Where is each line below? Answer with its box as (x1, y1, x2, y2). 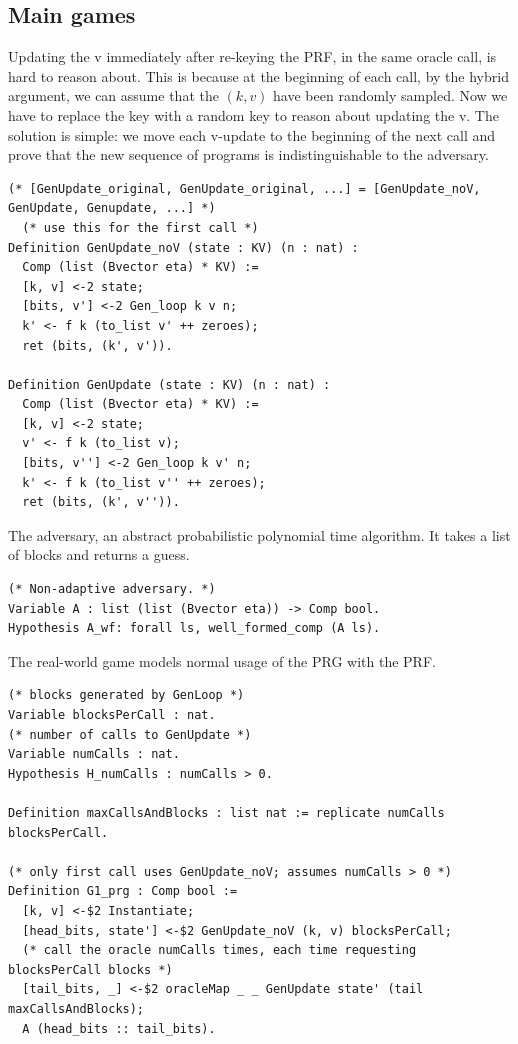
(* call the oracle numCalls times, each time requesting (22, 943, 417, 958)
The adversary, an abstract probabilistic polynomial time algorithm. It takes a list (8, 524, 511, 545)
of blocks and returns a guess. (8, 544, 190, 565)
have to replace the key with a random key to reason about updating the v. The (8, 104, 499, 125)
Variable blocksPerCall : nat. (8, 708, 216, 723)
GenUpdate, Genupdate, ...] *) (8, 201, 216, 216)
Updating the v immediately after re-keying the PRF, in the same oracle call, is (8, 46, 497, 67)
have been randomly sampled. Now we (273, 85, 508, 106)
